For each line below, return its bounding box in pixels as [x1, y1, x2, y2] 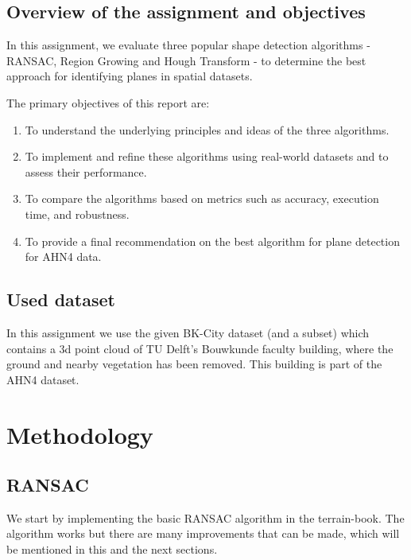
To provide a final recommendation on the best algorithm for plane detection [25, 232, 400, 249]
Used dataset [6, 287, 115, 312]
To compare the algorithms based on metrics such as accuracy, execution [25, 190, 379, 207]
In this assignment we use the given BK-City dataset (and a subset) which [6, 324, 370, 340]
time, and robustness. [25, 205, 130, 222]
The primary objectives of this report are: [6, 94, 210, 111]
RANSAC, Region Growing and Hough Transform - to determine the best [6, 52, 366, 68]
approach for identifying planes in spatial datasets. [6, 68, 253, 84]
